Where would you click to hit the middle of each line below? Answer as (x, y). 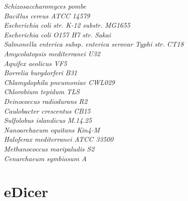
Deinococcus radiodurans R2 (46, 101)
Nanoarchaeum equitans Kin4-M (52, 129)
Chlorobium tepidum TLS (42, 92)
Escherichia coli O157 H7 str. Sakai (57, 34)
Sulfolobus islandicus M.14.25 (48, 120)
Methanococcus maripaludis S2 (49, 148)
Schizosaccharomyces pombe (45, 6)
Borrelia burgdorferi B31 (41, 73)
